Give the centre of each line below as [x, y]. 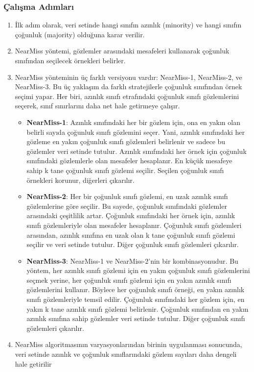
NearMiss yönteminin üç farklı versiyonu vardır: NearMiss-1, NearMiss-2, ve [128, 77]
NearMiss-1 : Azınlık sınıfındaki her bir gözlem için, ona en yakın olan [133, 122]
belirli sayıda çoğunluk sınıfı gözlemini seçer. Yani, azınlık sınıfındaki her [136, 132]
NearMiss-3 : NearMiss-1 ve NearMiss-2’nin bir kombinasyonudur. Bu [132, 260]
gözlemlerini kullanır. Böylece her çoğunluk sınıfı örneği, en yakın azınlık [136, 289]
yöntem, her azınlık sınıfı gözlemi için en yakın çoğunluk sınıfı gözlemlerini [138, 270]
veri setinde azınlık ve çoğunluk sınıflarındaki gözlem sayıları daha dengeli [126, 354]
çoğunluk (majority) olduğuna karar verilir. [80, 34]
